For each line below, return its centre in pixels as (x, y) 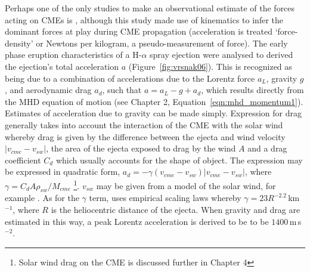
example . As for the (42, 198)
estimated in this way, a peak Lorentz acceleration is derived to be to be (137, 221)
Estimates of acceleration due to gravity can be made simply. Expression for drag (153, 113)
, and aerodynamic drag (48, 90)
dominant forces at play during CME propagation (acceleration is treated (139, 31)
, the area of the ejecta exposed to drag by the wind (141, 148)
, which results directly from (252, 90)
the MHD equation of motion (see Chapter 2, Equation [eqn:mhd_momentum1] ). (154, 101)
